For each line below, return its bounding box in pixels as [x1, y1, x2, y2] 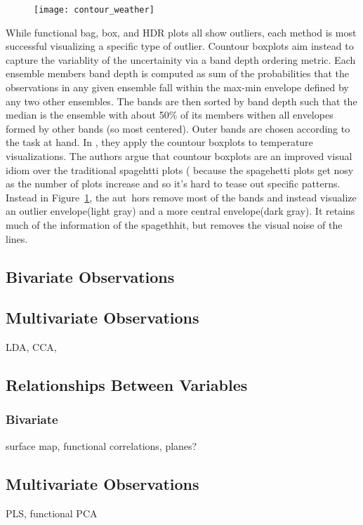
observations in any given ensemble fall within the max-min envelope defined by [6, 80, 349, 95]
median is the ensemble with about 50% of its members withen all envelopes [6, 107, 334, 122]
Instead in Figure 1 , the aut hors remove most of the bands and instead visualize [6, 190, 357, 204]
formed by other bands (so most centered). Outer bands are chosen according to [6, 121, 350, 135]
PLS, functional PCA [6, 505, 98, 520]
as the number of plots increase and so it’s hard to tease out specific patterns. [6, 176, 341, 191]
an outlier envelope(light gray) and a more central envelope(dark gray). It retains [6, 204, 355, 218]
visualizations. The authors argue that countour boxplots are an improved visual [6, 149, 352, 163]
